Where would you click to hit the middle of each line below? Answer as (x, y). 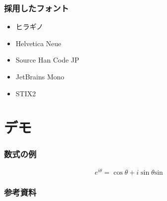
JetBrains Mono (40, 76)
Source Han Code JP (47, 60)
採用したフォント (36, 8)
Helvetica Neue (38, 43)
